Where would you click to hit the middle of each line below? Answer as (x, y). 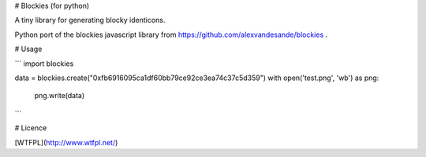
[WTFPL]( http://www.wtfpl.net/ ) (66, 142)
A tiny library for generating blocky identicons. (90, 20)
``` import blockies (44, 64)
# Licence (31, 128)
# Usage (28, 49)
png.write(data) (60, 96)
